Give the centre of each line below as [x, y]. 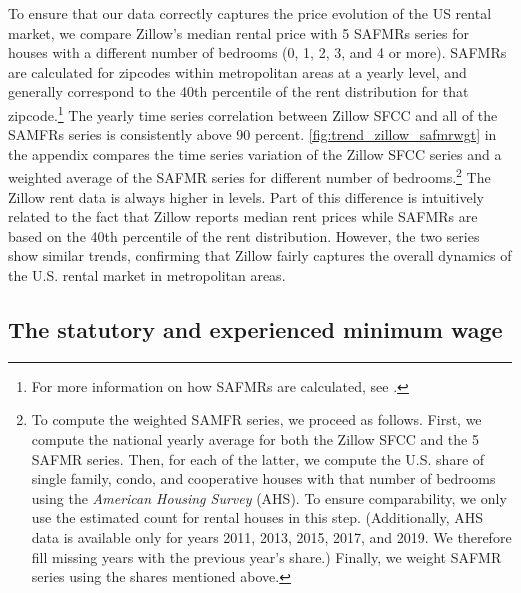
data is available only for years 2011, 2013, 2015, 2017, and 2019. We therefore [271, 536]
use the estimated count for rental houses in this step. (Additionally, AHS [257, 517]
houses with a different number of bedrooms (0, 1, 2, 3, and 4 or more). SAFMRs [257, 52]
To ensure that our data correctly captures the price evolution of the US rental [250, 13]
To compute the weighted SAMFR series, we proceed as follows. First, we [256, 419]
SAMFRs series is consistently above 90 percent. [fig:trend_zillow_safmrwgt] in [252, 134]
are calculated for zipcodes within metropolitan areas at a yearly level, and [237, 71]
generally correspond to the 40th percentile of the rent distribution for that [238, 91]
